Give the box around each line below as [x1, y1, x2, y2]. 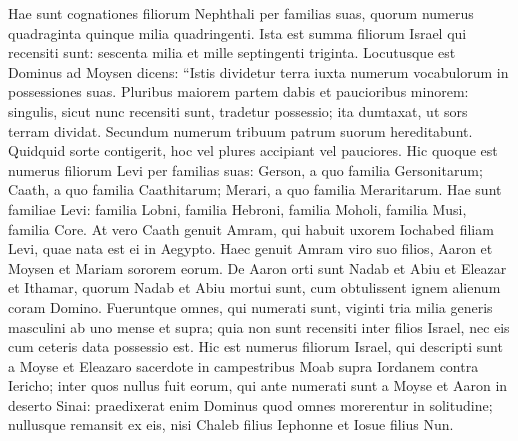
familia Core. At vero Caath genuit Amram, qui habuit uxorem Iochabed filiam [8, 218, 494, 239]
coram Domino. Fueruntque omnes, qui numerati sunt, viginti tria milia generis [8, 296, 493, 317]
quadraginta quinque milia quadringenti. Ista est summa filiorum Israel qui [8, 22, 467, 43]
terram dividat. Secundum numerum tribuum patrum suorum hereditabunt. [8, 120, 473, 141]
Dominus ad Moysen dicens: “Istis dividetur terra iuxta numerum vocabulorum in [8, 61, 509, 82]
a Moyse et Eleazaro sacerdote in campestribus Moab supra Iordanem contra [8, 355, 479, 376]
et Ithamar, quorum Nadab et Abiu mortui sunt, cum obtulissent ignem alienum [8, 277, 501, 298]
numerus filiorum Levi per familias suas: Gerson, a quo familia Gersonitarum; [8, 159, 483, 180]
